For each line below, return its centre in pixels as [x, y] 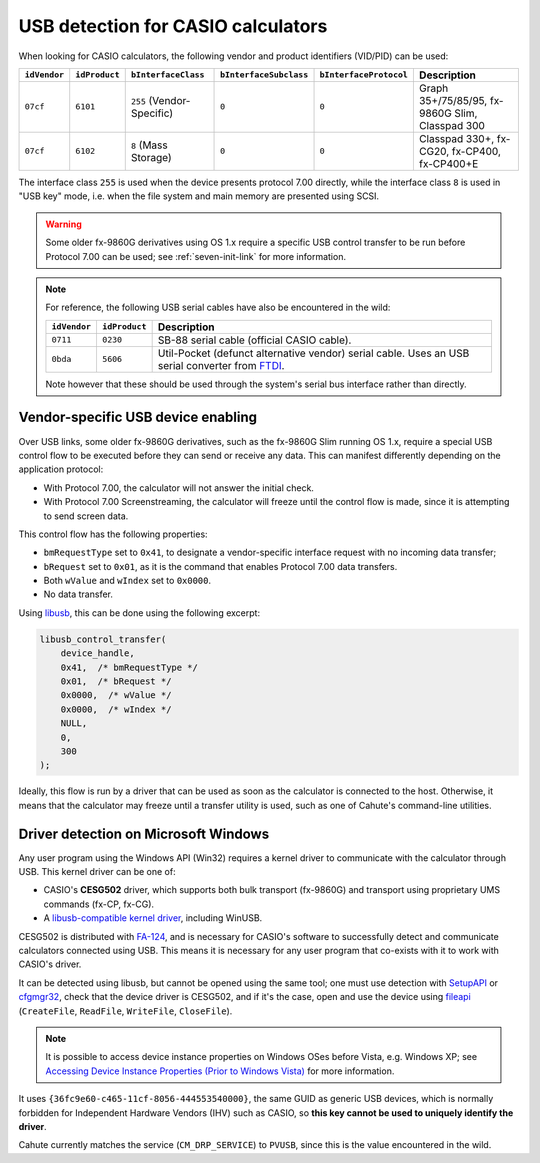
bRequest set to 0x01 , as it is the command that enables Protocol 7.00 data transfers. [220, 566]
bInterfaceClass [167, 75]
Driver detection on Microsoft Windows [144, 833]
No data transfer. [78, 594]
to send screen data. [86, 516]
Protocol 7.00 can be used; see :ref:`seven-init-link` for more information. [196, 256]
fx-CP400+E [448, 163]
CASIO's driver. [50, 964]
